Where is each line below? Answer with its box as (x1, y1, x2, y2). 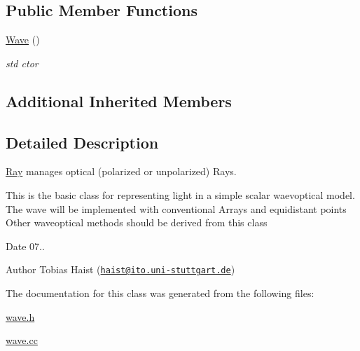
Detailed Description (6, 131, 159, 153)
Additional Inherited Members (6, 90, 232, 111)
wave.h (6, 309, 35, 324)
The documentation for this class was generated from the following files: (6, 286, 314, 300)
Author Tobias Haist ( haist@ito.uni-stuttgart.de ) (6, 262, 235, 277)
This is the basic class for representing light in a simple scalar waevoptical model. (6, 187, 355, 202)
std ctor (6, 55, 39, 70)
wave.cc (6, 333, 38, 347)
